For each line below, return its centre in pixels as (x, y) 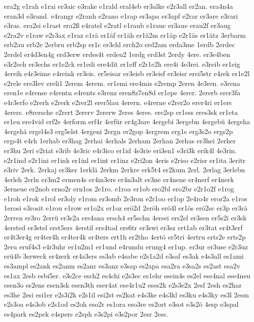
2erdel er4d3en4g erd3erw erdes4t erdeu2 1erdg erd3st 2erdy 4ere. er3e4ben (117, 54)
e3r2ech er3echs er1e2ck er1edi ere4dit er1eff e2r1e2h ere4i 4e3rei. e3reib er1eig (122, 64)
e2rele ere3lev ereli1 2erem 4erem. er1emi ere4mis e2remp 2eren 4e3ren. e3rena (122, 83)
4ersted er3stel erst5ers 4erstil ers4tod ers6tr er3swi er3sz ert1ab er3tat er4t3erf (123, 227)
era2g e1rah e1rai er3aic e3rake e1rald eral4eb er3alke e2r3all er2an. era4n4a (119, 6)
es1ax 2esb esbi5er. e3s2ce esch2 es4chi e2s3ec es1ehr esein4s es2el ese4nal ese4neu (127, 275)
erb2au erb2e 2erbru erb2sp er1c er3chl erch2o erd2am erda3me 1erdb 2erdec (120, 44)
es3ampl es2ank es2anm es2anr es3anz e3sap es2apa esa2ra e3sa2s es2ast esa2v (122, 266)
